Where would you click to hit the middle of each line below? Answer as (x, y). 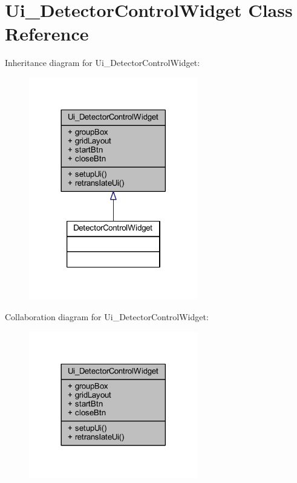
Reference (47, 34)
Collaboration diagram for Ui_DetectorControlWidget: (107, 316)
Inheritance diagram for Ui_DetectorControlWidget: (103, 63)
